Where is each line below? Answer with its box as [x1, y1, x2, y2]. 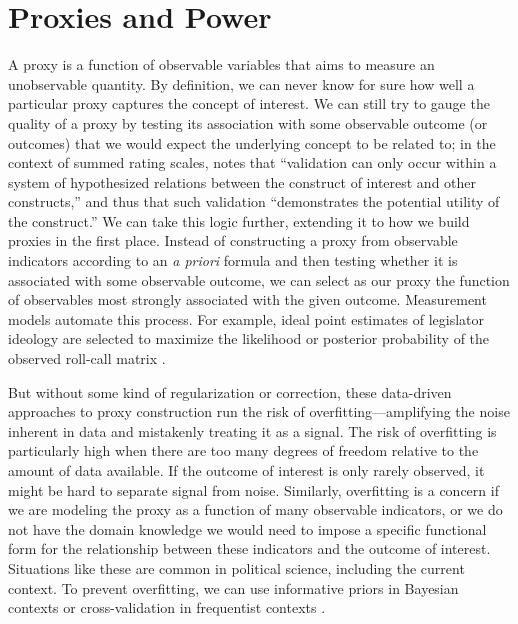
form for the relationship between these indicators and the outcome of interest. [8, 538, 491, 559]
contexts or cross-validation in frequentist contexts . [8, 597, 326, 618]
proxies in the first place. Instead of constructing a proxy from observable [8, 230, 458, 251]
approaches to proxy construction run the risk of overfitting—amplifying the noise [8, 401, 510, 422]
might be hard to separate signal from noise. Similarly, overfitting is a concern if [8, 479, 499, 500]
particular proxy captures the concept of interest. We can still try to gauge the [8, 93, 490, 114]
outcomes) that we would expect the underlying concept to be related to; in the [8, 132, 496, 153]
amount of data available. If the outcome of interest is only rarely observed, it [8, 460, 485, 480]
